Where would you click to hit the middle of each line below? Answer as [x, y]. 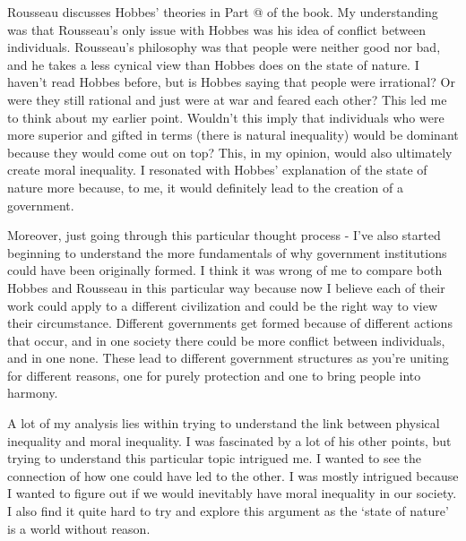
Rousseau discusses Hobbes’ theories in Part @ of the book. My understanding [223, 12]
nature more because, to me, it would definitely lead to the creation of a [205, 187]
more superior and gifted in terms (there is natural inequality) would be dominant [233, 135]
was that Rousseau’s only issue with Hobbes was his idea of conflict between [217, 29]
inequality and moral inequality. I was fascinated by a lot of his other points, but [229, 440]
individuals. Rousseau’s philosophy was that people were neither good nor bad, [224, 47]
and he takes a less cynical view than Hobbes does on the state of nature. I [213, 64]
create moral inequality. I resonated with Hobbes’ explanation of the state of [217, 170]
